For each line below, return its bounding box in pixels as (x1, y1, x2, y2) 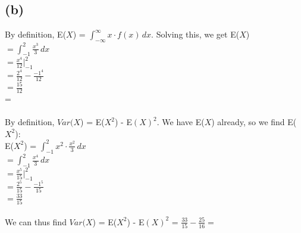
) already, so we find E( (211, 116, 297, 128)
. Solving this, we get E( (151, 28, 240, 41)
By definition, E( (5, 28, 67, 41)
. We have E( (156, 116, 205, 128)
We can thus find (5, 215, 67, 228)
